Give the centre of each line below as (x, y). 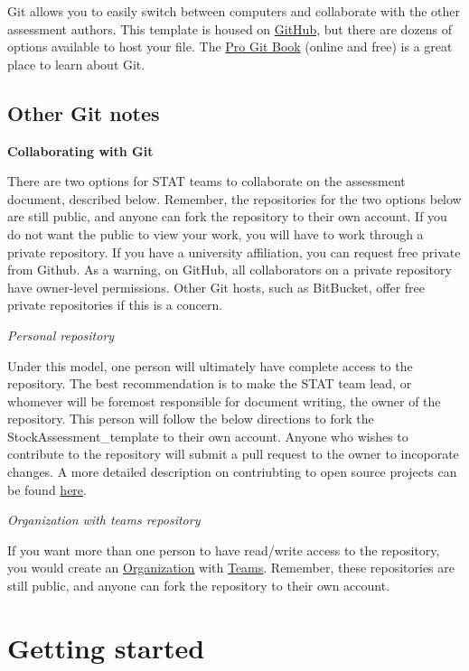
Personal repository (61, 335)
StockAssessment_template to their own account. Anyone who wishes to (208, 436)
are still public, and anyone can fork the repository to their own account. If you (227, 216)
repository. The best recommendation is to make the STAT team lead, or (210, 383)
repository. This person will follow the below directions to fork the (191, 419)
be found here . (47, 489)
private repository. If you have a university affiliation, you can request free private (234, 252)
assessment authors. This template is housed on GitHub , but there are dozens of (230, 28)
